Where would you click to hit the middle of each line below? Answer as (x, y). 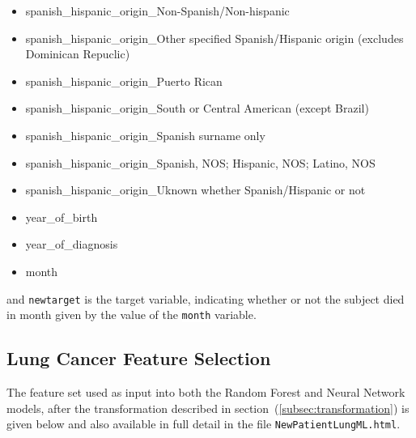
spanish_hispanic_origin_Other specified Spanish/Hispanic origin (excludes (214, 38)
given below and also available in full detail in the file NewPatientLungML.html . (204, 424)
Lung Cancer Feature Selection (139, 358)
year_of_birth (62, 217)
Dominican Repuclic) (78, 54)
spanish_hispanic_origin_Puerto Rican (124, 81)
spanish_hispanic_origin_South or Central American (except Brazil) (197, 108)
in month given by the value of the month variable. (132, 315)
